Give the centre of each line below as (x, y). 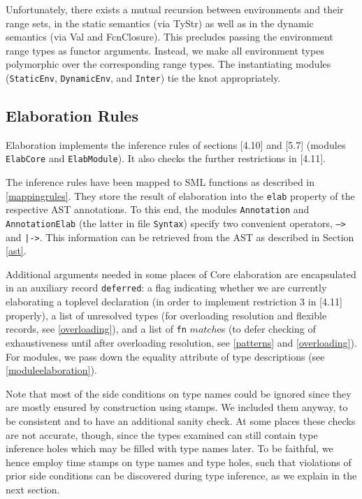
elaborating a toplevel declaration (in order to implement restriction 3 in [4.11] (174, 302)
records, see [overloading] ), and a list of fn (96, 329)
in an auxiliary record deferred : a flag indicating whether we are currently (166, 288)
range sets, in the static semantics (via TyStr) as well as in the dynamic (160, 23)
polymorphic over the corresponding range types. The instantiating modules (168, 64)
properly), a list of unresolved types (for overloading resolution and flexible (166, 315)
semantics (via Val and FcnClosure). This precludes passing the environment (169, 37)
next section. (33, 489)
